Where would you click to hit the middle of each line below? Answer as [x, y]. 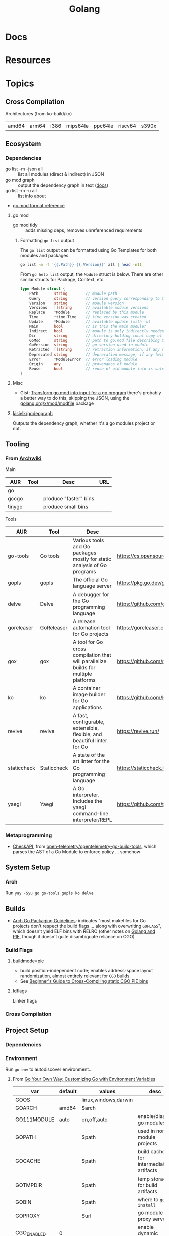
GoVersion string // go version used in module [89, 345]
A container [87, 688]
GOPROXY [27, 1216]
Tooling [17, 444]
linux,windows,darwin [107, 1100]
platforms [84, 680]
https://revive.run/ [138, 731]
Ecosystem [23, 143]
